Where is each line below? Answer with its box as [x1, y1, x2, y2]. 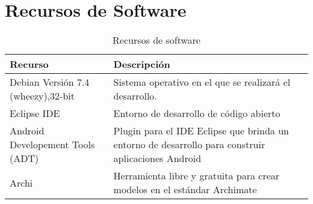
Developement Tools [10, 137, 95, 152]
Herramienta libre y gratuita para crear [113, 169, 280, 183]
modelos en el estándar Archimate [113, 182, 257, 197]
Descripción [113, 57, 170, 71]
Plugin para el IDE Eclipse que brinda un [113, 124, 289, 138]
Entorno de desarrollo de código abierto [113, 106, 280, 121]
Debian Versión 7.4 [10, 75, 90, 89]
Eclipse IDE [10, 106, 60, 121]
